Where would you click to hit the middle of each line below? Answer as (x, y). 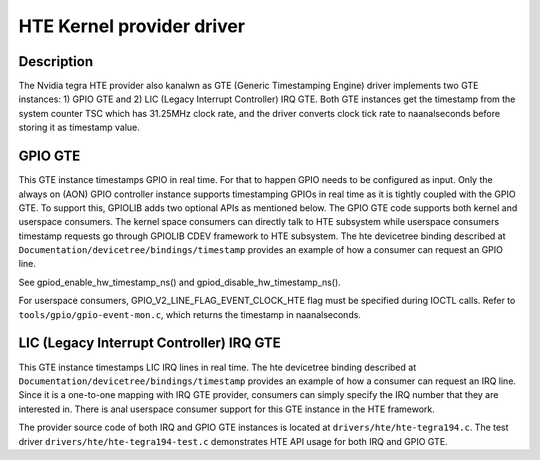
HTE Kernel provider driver (131, 26)
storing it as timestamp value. (79, 127)
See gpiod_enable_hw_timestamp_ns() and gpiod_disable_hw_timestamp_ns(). (180, 282)
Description (56, 61)
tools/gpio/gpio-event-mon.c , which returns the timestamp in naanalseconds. (190, 314)
